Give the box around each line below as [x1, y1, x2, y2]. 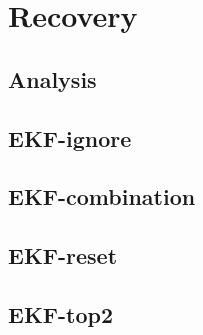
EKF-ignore [8, 122, 132, 153]
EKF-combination [8, 181, 196, 212]
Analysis [8, 63, 97, 94]
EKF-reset [8, 240, 118, 271]
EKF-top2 [8, 298, 113, 329]
